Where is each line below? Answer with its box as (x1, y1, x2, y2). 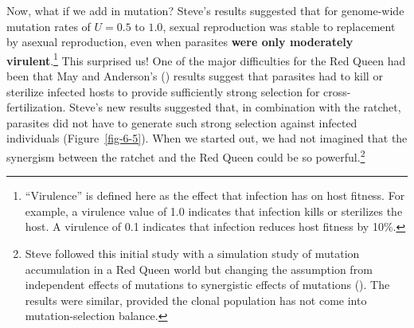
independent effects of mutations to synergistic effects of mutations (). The (25, 276, 390, 293)
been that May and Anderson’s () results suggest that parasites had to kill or (6, 68, 383, 84)
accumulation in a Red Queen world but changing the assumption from (25, 260, 373, 277)
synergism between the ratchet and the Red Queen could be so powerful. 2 (6, 146, 365, 165)
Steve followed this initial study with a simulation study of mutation (25, 245, 360, 262)
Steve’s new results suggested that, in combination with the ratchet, (69, 99, 401, 115)
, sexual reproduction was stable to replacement (162, 18, 396, 34)
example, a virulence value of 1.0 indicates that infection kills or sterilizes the (25, 202, 403, 219)
